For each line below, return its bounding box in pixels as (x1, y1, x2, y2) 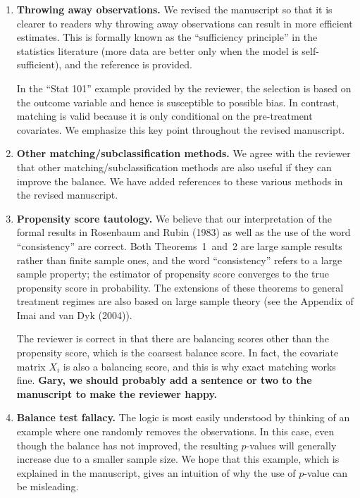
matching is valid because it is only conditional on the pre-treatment (16, 108, 313, 123)
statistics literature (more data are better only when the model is (16, 43, 299, 58)
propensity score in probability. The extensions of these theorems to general (16, 280, 344, 294)
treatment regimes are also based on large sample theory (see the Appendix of (16, 294, 354, 309)
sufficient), (16, 57, 62, 72)
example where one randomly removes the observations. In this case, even (16, 424, 335, 439)
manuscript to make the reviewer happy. (16, 386, 218, 401)
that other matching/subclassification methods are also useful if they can (16, 159, 332, 174)
